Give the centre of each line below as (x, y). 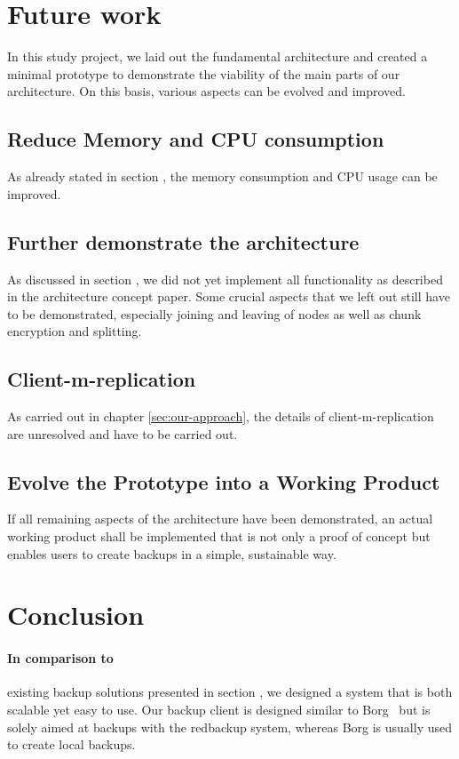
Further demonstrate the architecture (183, 241)
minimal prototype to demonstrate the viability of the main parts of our (204, 73)
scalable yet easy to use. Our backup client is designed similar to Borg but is (219, 710)
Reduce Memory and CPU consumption (196, 139)
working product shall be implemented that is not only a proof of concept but (219, 536)
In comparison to (60, 658)
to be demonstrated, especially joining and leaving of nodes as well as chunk (214, 313)
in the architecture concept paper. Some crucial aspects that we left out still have (229, 296)
